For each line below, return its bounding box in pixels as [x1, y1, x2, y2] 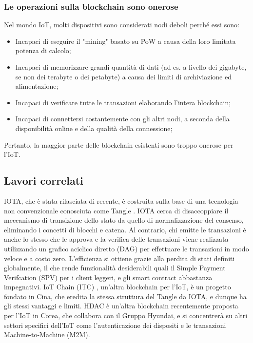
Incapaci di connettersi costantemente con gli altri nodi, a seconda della [15, 114, 230, 124]
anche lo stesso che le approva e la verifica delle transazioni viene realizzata [4, 234, 229, 244]
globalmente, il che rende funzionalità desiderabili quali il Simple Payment [4, 263, 226, 273]
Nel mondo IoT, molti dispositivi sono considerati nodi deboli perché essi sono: [4, 19, 239, 30]
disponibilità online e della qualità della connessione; [15, 123, 173, 133]
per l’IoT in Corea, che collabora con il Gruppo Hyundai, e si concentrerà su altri [4, 310, 248, 321]
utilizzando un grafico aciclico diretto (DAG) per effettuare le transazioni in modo [4, 243, 249, 253]
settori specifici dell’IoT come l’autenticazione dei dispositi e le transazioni [4, 320, 226, 330]
